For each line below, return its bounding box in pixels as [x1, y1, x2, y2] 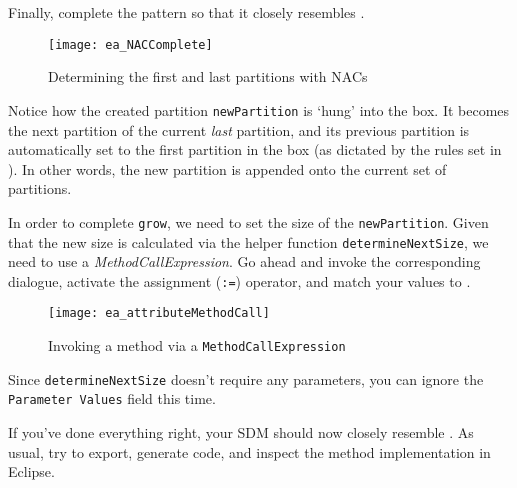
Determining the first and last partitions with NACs [48, 66, 368, 87]
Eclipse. [8, 461, 55, 482]
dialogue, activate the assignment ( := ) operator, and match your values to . [8, 270, 471, 291]
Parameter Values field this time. [8, 388, 216, 409]
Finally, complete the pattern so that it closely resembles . [8, 2, 365, 22]
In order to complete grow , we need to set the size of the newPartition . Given [8, 211, 489, 232]
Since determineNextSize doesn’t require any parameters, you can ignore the [8, 368, 484, 389]
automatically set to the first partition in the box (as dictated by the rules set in [8, 139, 502, 160]
